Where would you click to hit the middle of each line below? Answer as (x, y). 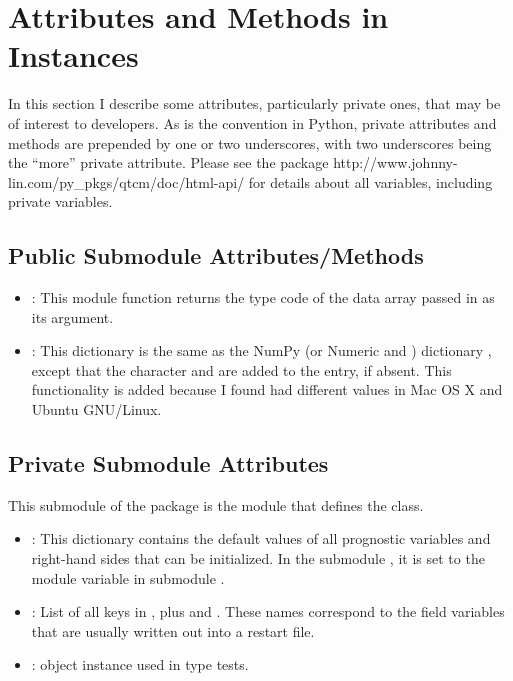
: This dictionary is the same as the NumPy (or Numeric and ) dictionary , (261, 350)
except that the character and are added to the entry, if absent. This (241, 369)
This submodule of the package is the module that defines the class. (216, 504)
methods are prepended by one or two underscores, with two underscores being (250, 142)
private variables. (60, 201)
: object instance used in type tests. (140, 664)
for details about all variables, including (370, 181)
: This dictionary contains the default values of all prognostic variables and (261, 538)
